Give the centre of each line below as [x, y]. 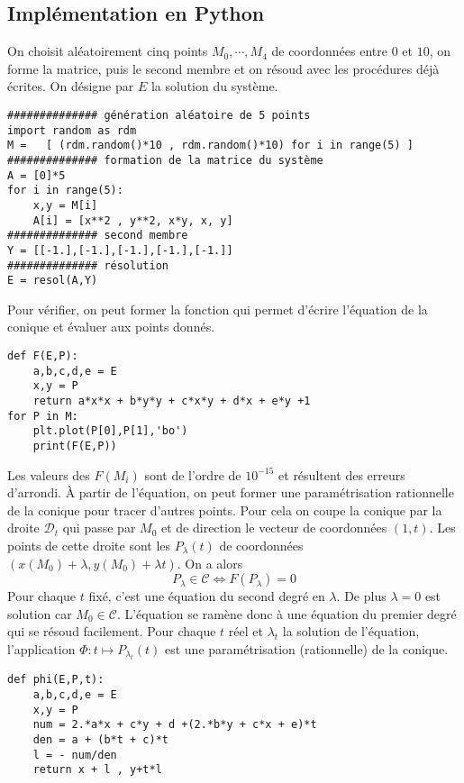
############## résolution [88, 265]
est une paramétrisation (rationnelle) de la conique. [306, 648]
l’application [41, 648]
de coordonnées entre [329, 51]
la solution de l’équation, [351, 631]
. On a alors [210, 563]
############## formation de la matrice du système [165, 160]
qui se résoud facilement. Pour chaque [112, 631]
